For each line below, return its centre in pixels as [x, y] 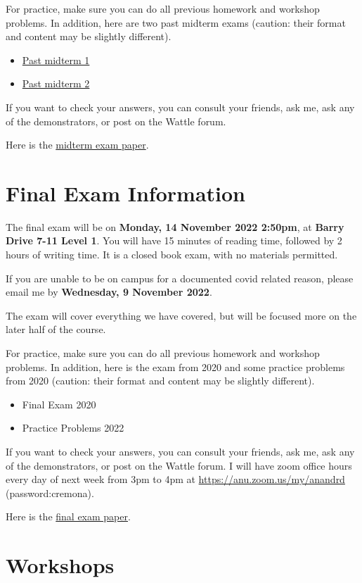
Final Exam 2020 [59, 404]
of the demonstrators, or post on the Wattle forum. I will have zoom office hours [179, 465]
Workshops [60, 565]
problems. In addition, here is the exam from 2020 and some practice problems [175, 366]
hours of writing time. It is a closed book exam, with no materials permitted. [172, 255]
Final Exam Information [125, 193]
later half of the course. [56, 329]
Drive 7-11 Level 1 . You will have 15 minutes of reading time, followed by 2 [174, 240]
